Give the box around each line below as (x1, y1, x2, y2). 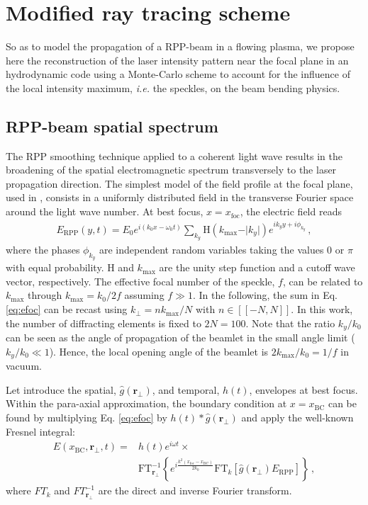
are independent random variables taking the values (99, 242, 324, 257)
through (28, 288, 62, 302)
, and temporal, (152, 382, 220, 397)
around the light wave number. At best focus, (6, 204, 203, 219)
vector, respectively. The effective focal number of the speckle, (6, 273, 275, 288)
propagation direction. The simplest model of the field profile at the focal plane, (6, 176, 353, 191)
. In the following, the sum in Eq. (192, 288, 338, 302)
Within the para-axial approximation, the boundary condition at (6, 396, 287, 411)
